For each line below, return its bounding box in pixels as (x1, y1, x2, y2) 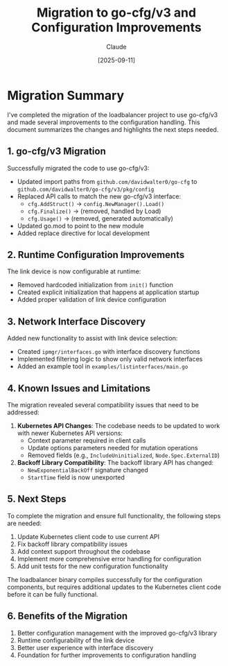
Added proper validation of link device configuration (17, 296, 166, 304)
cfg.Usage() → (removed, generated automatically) (27, 214, 173, 223)
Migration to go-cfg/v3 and (37, 5, 196, 21)
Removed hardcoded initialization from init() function (17, 281, 173, 289)
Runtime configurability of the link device (17, 636, 135, 644)
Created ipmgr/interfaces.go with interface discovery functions (17, 348, 200, 356)
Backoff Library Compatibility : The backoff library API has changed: (17, 458, 214, 466)
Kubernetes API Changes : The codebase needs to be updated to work (17, 421, 220, 429)
